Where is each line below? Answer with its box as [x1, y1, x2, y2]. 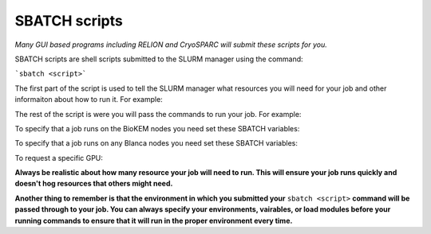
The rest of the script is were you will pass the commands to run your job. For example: [14, 109, 302, 119]
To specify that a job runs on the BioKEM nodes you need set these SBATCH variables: [14, 123, 300, 133]
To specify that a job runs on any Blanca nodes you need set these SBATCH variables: [14, 138, 299, 148]
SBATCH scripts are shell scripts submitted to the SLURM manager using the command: [14, 54, 303, 64]
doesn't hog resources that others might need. [14, 179, 173, 189]
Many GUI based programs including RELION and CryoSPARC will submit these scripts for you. [14, 40, 327, 49]
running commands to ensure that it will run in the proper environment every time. [14, 216, 293, 225]
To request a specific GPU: [14, 153, 104, 162]
